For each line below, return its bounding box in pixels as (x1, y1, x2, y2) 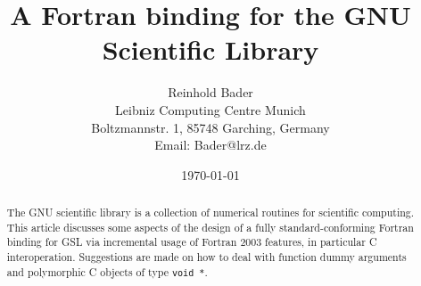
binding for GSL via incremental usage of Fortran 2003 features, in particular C (6, 234, 377, 249)
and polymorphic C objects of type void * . (6, 264, 208, 279)
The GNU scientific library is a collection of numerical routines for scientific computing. (6, 205, 415, 220)
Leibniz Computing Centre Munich (115, 100, 306, 118)
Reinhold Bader (168, 83, 253, 102)
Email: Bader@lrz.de (154, 135, 267, 154)
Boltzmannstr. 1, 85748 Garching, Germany (91, 118, 330, 136)
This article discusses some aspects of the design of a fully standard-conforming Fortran (6, 219, 414, 234)
